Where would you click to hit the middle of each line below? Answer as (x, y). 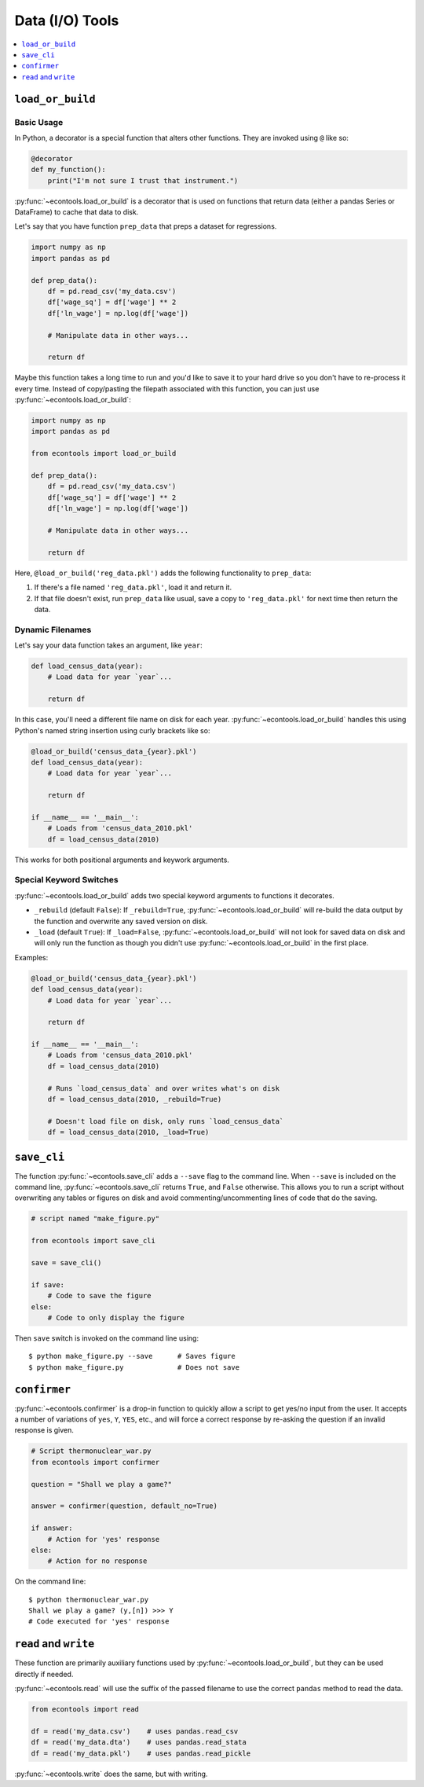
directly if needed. (44, 1674)
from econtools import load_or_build (104, 453)
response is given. (44, 1430)
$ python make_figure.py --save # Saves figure (132, 1356)
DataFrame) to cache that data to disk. (77, 212)
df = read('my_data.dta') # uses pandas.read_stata (139, 1742)
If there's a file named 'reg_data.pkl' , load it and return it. (133, 587)
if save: (48, 1284)
